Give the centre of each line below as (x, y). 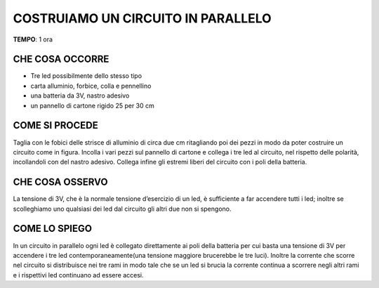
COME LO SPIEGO (53, 229)
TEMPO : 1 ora (33, 39)
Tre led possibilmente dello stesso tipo (86, 76)
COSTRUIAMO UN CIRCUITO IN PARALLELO (142, 18)
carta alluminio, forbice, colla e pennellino (91, 86)
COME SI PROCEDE (55, 125)
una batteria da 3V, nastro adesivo (80, 96)
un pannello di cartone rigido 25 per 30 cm (92, 105)
